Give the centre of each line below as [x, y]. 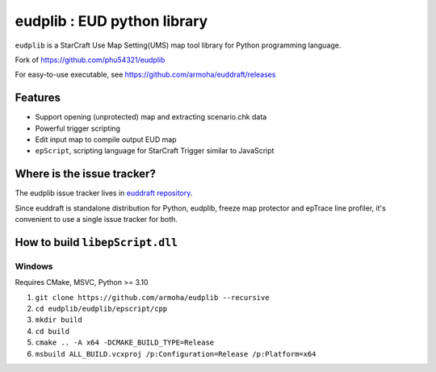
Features [38, 98]
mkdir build [59, 320]
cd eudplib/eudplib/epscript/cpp [101, 309]
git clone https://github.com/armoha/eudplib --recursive [152, 297]
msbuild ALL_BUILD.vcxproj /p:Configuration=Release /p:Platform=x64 [176, 354]
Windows [34, 266]
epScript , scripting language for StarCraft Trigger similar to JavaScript [155, 151]
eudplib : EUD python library [111, 21]
